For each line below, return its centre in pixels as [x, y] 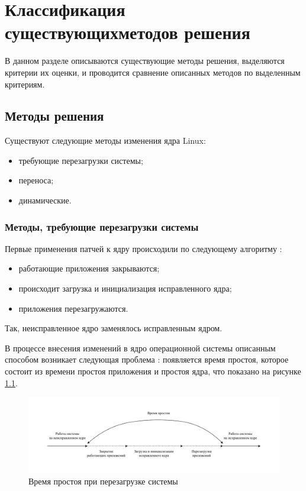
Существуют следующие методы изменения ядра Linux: [105, 140]
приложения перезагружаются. [73, 308]
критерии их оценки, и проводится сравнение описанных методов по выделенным [153, 72]
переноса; [36, 180]
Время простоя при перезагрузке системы [103, 481]
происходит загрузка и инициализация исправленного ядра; [125, 288]
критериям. [25, 84]
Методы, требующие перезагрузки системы [102, 226]
